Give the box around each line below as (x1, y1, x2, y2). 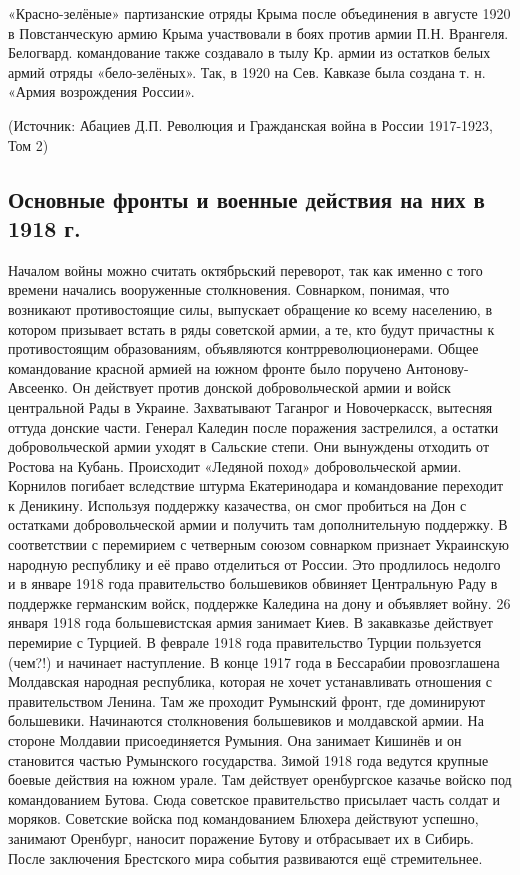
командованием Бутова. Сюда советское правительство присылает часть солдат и (8, 788, 500, 809)
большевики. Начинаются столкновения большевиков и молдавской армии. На (8, 710, 484, 731)
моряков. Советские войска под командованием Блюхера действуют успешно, (8, 808, 479, 829)
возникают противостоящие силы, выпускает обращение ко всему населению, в (8, 298, 493, 319)
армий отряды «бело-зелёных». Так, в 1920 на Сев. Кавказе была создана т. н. (8, 61, 486, 82)
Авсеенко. (8, 377, 68, 398)
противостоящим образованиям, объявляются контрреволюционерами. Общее (8, 338, 479, 359)
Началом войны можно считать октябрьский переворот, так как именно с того (8, 259, 483, 280)
